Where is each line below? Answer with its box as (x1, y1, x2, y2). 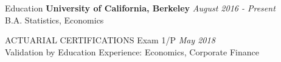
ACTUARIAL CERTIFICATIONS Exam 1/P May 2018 (5, 34, 215, 46)
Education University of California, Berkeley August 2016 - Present (5, 2, 276, 14)
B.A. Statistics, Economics (5, 13, 104, 26)
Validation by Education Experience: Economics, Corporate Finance (5, 45, 259, 58)
